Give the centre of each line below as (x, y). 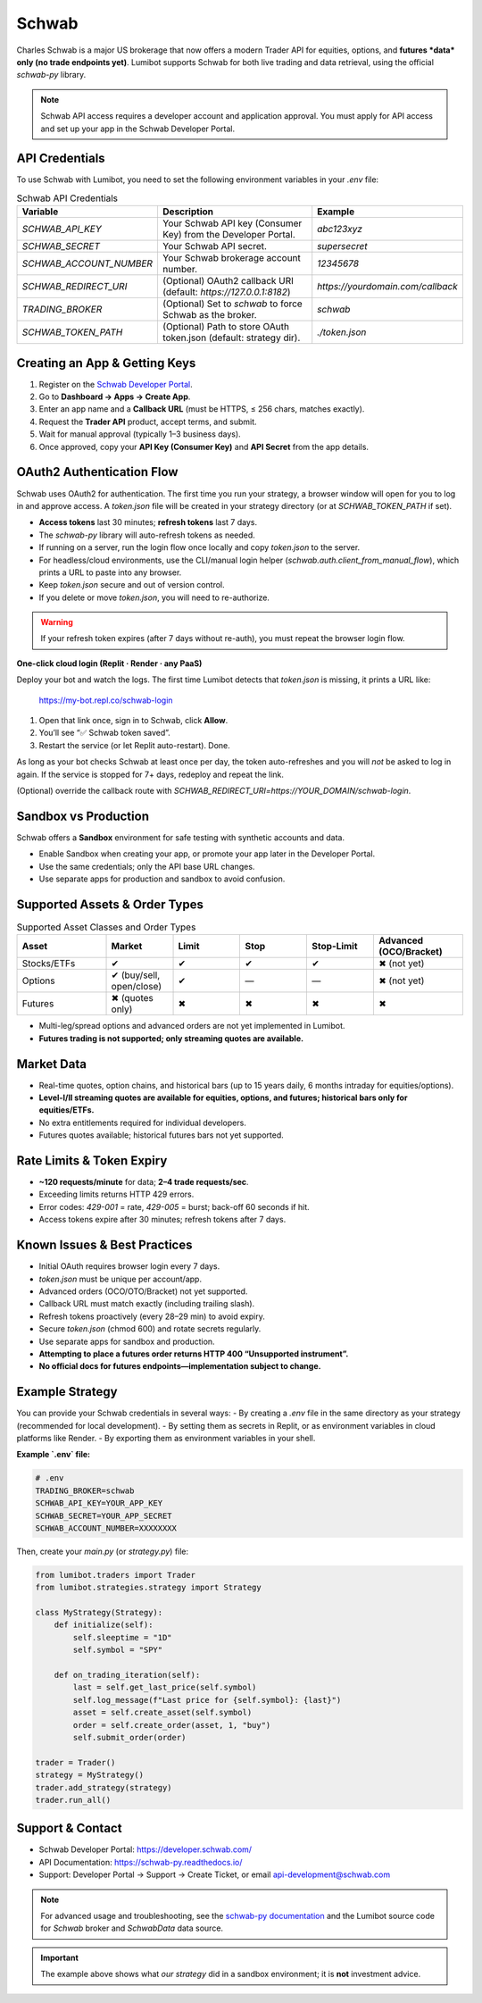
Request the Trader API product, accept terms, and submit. (148, 421)
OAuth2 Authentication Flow (97, 472)
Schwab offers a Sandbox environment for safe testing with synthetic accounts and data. (181, 837)
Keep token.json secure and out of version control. (132, 585)
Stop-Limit (335, 947)
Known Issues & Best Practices (104, 1245)
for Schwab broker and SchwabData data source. (132, 1928)
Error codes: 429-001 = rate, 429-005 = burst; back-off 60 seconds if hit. (174, 1206)
